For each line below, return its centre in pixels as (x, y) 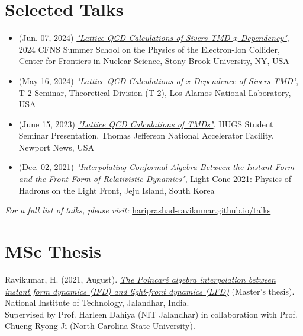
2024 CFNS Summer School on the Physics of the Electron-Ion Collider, (149, 49)
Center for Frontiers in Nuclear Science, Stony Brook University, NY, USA (154, 61)
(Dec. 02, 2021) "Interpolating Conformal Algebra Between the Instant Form (157, 167)
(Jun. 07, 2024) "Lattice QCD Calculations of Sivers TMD (124, 38)
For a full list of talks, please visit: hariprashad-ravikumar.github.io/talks (138, 210)
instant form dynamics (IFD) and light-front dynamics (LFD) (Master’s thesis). (150, 291)
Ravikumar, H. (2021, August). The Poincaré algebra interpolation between (140, 279)
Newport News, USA (57, 147)
